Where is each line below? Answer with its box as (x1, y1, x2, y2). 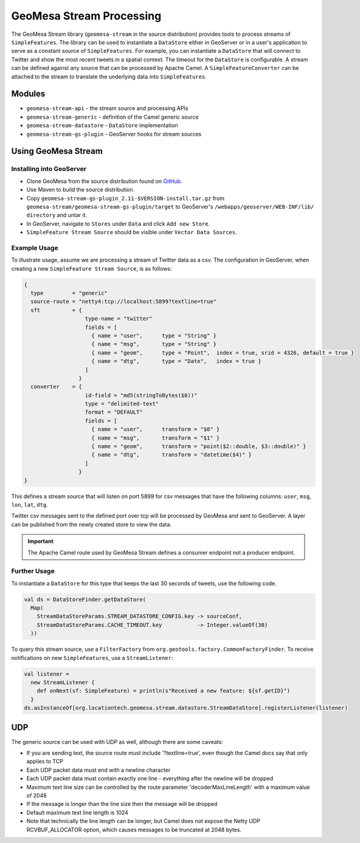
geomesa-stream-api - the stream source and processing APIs (26, 105, 189, 112)
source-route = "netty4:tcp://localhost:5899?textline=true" (30, 298, 217, 305)
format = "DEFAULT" (85, 409, 143, 416)
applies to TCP (26, 758, 63, 765)
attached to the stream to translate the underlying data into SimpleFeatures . (11, 73, 207, 80)
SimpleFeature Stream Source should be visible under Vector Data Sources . (26, 229, 237, 236)
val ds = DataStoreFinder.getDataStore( (24, 596, 146, 603)
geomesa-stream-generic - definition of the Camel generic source (26, 113, 199, 120)
